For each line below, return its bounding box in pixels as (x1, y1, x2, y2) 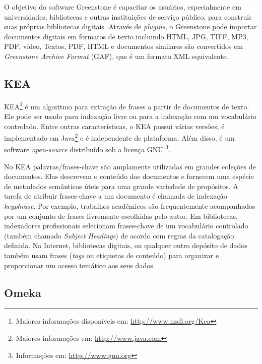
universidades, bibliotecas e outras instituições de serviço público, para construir (4, 11, 252, 22)
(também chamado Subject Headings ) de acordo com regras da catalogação (4, 230, 234, 240)
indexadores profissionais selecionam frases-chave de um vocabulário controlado (4, 220, 248, 231)
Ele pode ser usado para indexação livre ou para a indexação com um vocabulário (4, 111, 256, 122)
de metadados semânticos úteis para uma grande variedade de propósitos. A (4, 180, 238, 191)
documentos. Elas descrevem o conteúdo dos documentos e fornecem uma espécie (4, 171, 254, 181)
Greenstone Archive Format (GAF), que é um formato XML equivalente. (4, 50, 228, 61)
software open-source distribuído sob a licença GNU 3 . (4, 143, 171, 155)
